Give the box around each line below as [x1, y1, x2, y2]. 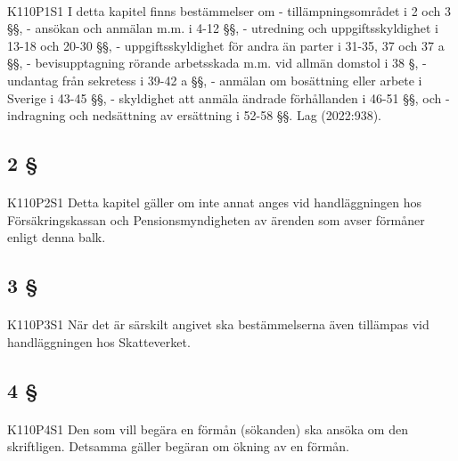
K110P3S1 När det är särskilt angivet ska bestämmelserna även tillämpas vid [7, 315, 429, 334]
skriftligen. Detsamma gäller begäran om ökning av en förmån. [7, 437, 349, 456]
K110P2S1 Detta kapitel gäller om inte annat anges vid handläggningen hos [7, 193, 421, 212]
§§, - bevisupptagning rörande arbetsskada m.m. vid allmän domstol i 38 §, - [7, 53, 427, 72]
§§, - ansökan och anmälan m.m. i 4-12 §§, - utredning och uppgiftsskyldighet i [7, 19, 438, 37]
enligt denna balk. [7, 228, 106, 247]
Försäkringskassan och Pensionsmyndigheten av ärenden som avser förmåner [7, 210, 425, 229]
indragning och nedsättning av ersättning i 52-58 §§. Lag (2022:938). [7, 106, 382, 125]
